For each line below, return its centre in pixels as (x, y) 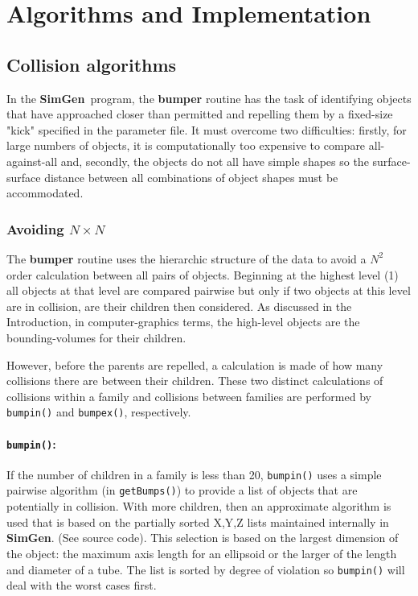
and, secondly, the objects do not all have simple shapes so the (215, 161)
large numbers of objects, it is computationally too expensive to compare (186, 145)
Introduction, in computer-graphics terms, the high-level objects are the (183, 322)
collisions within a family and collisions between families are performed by (189, 396)
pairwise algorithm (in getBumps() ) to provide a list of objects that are (182, 490)
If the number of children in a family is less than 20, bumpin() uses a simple (194, 474)
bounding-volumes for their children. (96, 337)
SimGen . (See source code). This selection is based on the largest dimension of (203, 538)
